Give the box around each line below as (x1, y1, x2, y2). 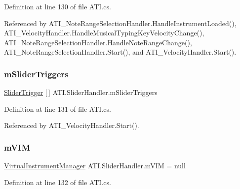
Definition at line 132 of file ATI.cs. (4, 177, 111, 187)
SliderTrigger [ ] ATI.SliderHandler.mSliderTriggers (4, 87, 158, 97)
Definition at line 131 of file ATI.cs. (4, 103, 111, 114)
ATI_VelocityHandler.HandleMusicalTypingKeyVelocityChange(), (4, 28, 204, 38)
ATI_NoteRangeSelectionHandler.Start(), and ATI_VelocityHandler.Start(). (4, 47, 237, 57)
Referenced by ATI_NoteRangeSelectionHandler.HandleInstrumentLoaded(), (4, 18, 237, 28)
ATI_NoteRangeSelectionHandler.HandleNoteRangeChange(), (4, 37, 192, 47)
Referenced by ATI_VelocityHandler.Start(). (4, 120, 139, 130)
